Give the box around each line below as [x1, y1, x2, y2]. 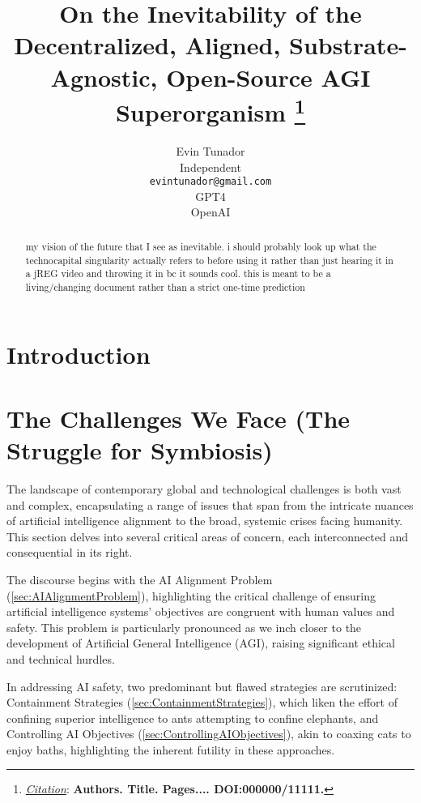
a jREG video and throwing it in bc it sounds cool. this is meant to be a [25, 267, 331, 280]
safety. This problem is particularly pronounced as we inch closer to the [6, 618, 362, 635]
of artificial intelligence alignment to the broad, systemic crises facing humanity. [6, 512, 403, 529]
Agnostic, [50, 60, 158, 93]
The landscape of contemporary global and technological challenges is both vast [6, 480, 402, 497]
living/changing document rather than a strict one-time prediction [25, 280, 305, 293]
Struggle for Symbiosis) [6, 434, 273, 467]
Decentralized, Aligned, [14, 28, 281, 62]
